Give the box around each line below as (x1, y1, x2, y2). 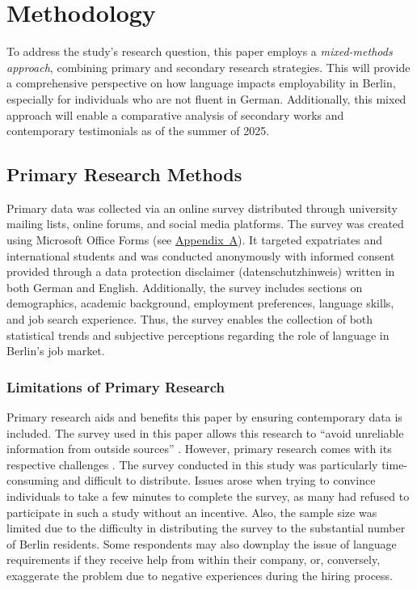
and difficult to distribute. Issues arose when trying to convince (62, 472, 376, 489)
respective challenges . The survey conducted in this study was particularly (6, 456, 378, 472)
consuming (6, 472, 59, 489)
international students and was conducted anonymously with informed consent (6, 247, 395, 264)
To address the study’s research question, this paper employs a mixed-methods (6, 43, 393, 60)
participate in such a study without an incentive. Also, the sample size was (6, 503, 377, 520)
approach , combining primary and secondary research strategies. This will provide (6, 58, 411, 75)
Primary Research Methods (6, 162, 242, 187)
